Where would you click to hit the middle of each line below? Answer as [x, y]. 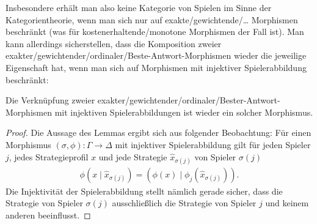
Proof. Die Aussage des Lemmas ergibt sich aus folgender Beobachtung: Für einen [158, 133]
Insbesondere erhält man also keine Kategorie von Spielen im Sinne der [139, 7]
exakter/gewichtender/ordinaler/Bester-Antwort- [189, 100]
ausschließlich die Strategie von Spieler [184, 203]
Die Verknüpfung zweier [50, 100]
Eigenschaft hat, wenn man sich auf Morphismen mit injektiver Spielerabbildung [156, 67]
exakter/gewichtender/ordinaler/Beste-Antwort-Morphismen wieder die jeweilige [156, 55]
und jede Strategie [133, 156]
